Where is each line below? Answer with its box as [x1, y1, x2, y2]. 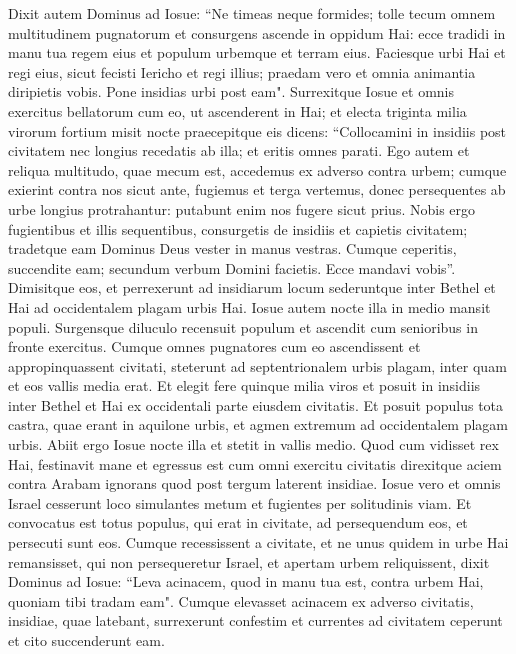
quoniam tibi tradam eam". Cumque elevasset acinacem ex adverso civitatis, [8, 590, 474, 611]
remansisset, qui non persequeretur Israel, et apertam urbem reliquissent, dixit [8, 551, 490, 572]
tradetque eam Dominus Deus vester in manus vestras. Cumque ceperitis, [8, 238, 457, 259]
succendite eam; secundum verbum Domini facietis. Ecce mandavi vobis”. [8, 257, 456, 278]
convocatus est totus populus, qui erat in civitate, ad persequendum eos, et [8, 512, 468, 533]
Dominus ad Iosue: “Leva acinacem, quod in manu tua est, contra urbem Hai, [8, 571, 484, 592]
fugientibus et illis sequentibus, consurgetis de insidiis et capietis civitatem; [8, 218, 468, 239]
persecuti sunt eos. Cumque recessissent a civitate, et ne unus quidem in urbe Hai [8, 532, 509, 553]
